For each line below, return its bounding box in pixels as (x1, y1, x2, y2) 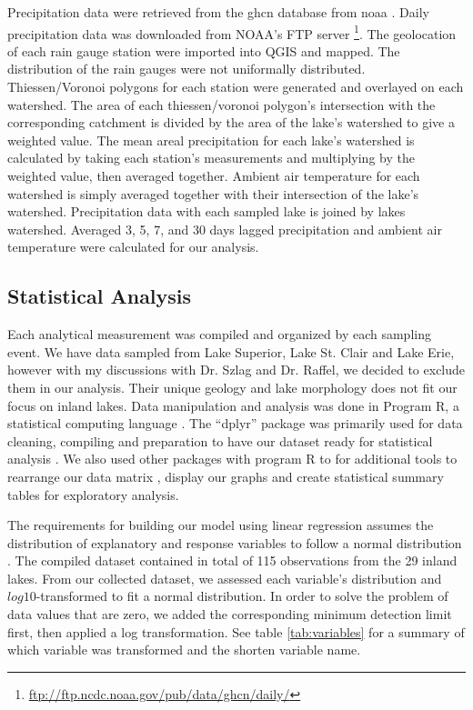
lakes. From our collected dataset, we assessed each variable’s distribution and (7, 568, 442, 587)
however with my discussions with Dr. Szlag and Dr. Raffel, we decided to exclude (7, 360, 466, 379)
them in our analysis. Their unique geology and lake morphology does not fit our (7, 377, 458, 396)
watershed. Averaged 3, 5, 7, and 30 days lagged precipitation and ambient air (7, 219, 442, 238)
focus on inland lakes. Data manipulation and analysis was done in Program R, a (7, 395, 459, 415)
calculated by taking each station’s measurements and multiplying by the (7, 148, 415, 167)
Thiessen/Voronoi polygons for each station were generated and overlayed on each (7, 77, 464, 96)
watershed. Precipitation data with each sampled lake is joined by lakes (7, 202, 406, 221)
